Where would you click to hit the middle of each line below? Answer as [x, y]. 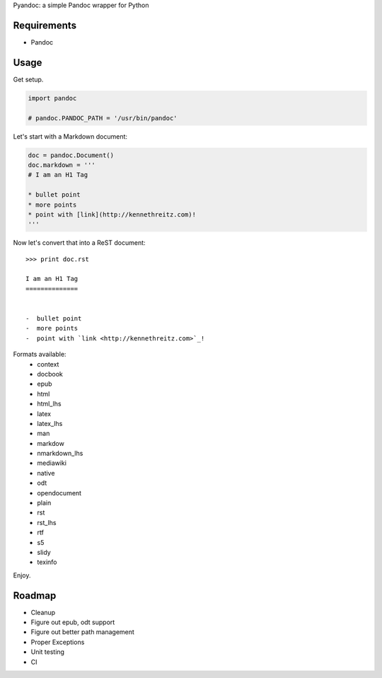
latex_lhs [50, 423]
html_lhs [49, 404]
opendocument [59, 493]
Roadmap [35, 596]
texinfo [47, 562]
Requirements [45, 25]
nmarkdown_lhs [60, 454]
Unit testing [48, 652]
